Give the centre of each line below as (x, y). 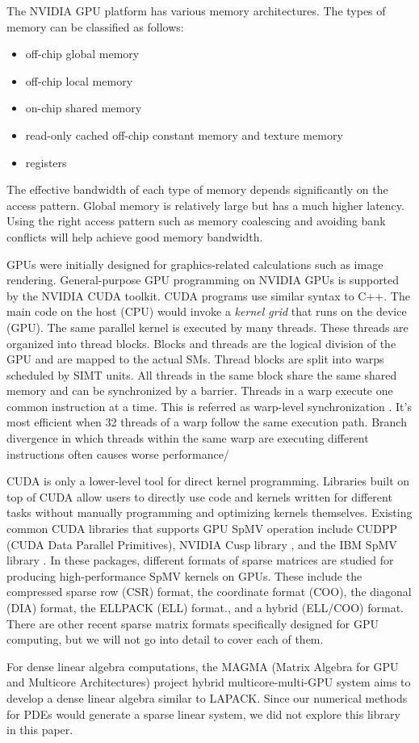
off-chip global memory (82, 54)
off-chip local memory (79, 80)
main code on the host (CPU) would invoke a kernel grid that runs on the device (207, 311)
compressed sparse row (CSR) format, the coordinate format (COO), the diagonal (209, 592)
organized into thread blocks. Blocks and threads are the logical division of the (201, 343)
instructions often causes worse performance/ (118, 453)
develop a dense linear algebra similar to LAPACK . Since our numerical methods (207, 697)
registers (46, 162)
